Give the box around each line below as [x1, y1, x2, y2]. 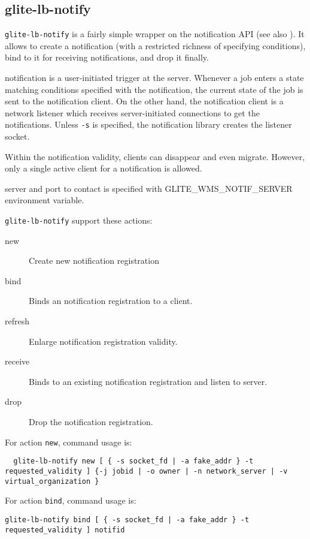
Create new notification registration [29, 254, 159, 267]
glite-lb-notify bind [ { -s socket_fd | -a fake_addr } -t [5, 515, 250, 524]
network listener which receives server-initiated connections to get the [5, 106, 260, 119]
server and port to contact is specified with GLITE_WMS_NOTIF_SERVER [5, 182, 293, 194]
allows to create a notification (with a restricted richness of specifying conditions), [5, 39, 306, 52]
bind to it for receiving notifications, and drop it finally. [5, 51, 209, 64]
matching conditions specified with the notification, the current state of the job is [5, 83, 303, 95]
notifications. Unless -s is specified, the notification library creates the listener [5, 118, 292, 131]
